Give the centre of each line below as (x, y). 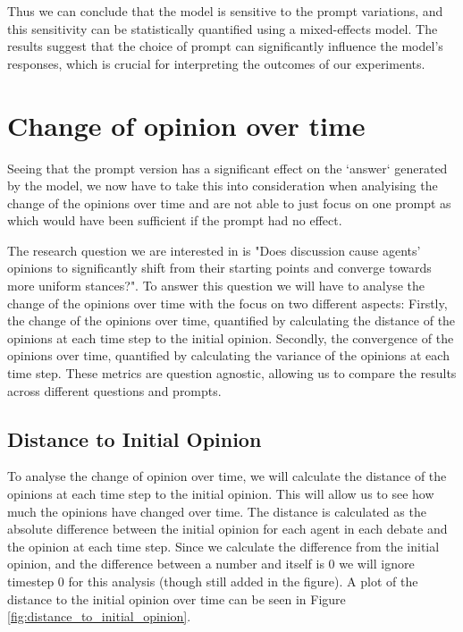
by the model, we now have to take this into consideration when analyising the (223, 185)
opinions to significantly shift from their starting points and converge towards (219, 268)
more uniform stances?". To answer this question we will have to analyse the (216, 286)
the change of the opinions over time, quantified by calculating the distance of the (231, 320)
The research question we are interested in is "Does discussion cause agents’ (214, 250)
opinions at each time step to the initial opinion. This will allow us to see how (221, 494)
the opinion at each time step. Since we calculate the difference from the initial (223, 546)
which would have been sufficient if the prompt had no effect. (175, 220)
